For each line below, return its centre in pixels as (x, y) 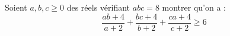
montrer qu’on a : (194, 7)
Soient (16, 7)
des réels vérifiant (98, 7)
